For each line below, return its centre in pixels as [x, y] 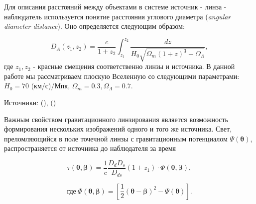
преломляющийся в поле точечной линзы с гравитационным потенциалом [116, 138]
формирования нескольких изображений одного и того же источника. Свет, [118, 129]
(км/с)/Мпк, [51, 86]
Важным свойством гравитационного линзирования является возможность [116, 119]
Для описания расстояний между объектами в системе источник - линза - [115, 6]
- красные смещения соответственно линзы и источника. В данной [134, 66]
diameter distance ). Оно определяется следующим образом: [94, 26]
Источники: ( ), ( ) [30, 102]
